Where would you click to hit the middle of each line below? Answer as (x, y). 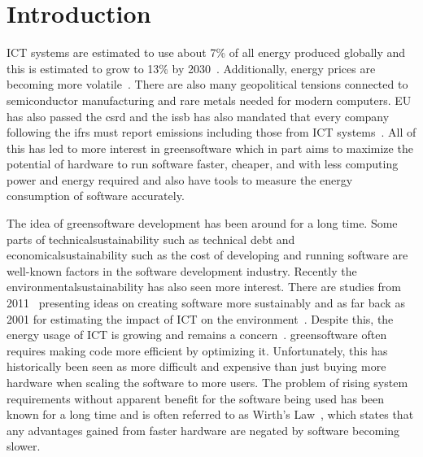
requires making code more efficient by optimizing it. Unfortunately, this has (197, 350)
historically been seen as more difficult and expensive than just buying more (196, 366)
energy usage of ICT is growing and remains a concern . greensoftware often (197, 335)
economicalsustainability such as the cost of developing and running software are (207, 255)
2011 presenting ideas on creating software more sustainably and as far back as (206, 303)
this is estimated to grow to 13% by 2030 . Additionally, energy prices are (191, 68)
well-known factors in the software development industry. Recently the (182, 270)
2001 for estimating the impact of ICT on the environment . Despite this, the (200, 318)
